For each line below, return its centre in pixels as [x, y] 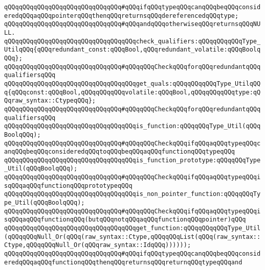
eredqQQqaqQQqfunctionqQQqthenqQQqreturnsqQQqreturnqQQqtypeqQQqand [123, 262]
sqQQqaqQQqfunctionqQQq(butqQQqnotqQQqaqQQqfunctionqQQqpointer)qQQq [125, 220]
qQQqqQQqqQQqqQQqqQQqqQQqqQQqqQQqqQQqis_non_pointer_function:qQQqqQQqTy [132, 194]
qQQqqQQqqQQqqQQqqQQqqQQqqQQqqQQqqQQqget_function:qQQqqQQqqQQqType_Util [132, 228]
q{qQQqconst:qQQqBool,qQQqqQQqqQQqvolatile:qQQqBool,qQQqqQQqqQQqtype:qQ [132, 92]
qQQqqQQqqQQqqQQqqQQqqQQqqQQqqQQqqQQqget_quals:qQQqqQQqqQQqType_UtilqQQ [132, 83]
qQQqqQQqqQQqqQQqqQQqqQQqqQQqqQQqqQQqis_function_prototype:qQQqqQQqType [132, 160]
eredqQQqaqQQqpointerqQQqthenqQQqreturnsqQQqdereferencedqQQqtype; [122, 16]
